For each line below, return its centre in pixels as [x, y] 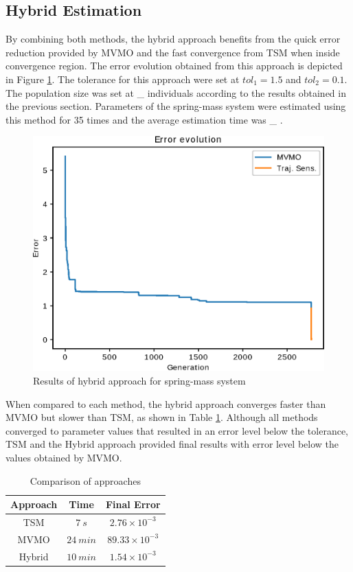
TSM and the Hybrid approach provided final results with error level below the [172, 444]
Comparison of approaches [85, 480]
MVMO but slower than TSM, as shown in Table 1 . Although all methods [162, 417]
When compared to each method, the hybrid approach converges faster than [166, 403]
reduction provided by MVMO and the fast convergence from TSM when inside [173, 52]
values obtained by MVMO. [64, 457]
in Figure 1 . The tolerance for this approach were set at [123, 79]
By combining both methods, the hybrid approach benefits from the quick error [173, 39]
